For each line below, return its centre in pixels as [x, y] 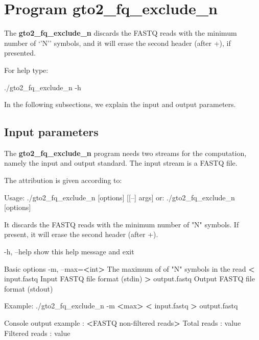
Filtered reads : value [37, 333]
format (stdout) [29, 288]
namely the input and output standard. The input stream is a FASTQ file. [121, 163]
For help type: [26, 70]
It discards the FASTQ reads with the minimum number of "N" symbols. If [122, 224]
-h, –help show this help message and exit [69, 252]
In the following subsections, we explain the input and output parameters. [120, 104]
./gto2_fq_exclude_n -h [43, 87]
